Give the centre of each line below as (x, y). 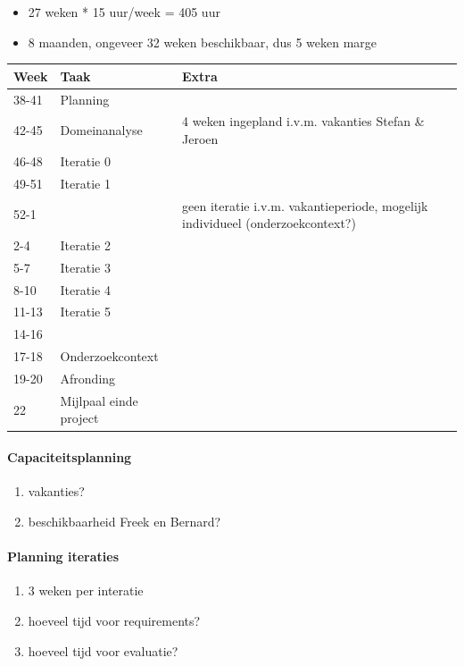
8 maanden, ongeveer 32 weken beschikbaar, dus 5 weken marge (203, 42)
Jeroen (200, 138)
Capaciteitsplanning (70, 457)
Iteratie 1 (85, 183)
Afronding (88, 378)
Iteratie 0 (85, 160)
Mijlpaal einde (99, 400)
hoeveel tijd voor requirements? (114, 620)
